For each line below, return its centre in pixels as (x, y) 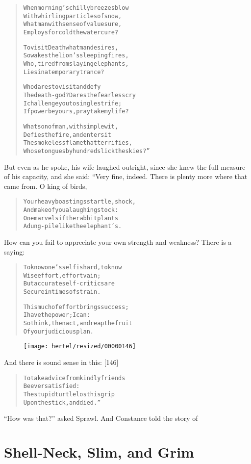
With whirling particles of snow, (73, 16)
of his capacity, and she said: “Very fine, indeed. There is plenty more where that (126, 176)
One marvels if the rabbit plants (71, 218)
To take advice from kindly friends (74, 378)
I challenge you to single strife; (73, 103)
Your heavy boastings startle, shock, (79, 202)
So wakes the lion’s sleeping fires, (76, 56)
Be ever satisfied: (51, 386)
